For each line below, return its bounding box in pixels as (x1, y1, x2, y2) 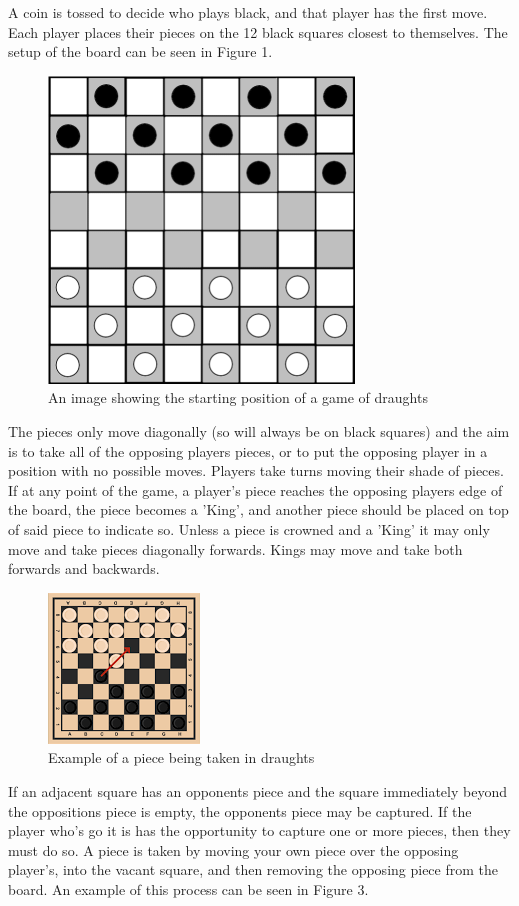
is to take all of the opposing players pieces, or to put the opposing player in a (8, 440, 488, 461)
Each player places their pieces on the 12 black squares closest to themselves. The (8, 21, 508, 42)
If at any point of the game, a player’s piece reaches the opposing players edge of (8, 479, 503, 500)
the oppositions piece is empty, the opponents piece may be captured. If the (8, 800, 472, 821)
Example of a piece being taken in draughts (48, 747, 315, 768)
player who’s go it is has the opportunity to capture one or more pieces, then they (8, 820, 511, 841)
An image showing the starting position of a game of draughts (48, 387, 428, 408)
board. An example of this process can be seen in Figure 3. (8, 878, 369, 899)
